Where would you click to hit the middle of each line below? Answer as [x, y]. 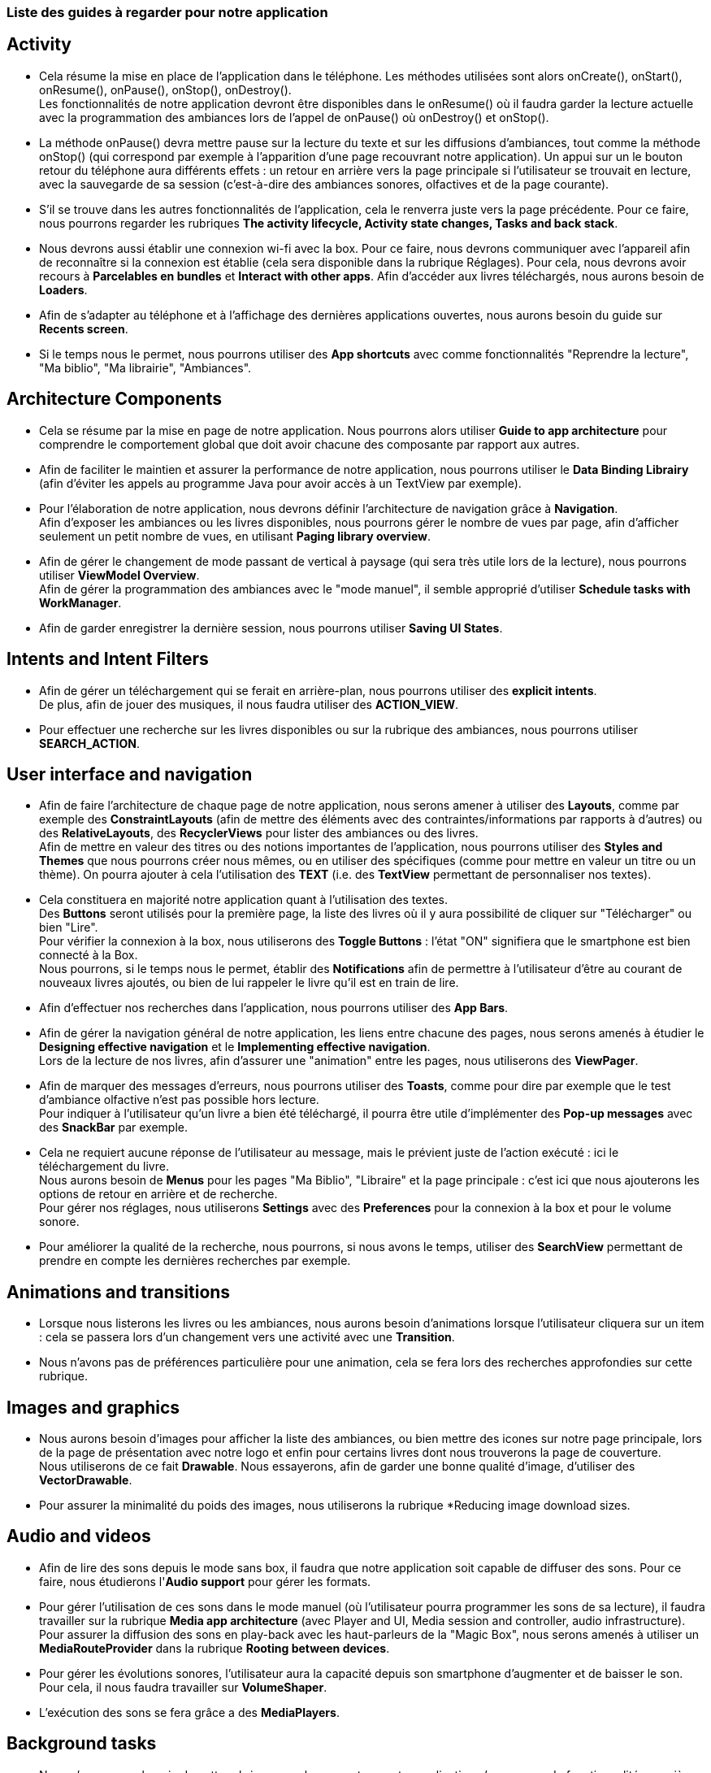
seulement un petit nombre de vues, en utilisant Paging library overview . [235, 536]
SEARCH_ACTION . [90, 743]
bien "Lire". [69, 928]
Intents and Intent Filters [108, 659]
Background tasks [82, 1744]
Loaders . [63, 289]
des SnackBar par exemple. [114, 1128]
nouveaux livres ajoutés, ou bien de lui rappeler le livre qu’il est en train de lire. [249, 983]
